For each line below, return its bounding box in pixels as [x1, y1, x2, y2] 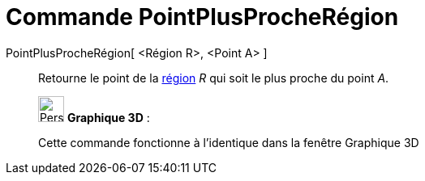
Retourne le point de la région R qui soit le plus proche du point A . [38, 70, 389, 85]
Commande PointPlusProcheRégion [6, 3, 399, 31]
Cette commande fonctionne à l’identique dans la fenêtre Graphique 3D [38, 135, 419, 149]
